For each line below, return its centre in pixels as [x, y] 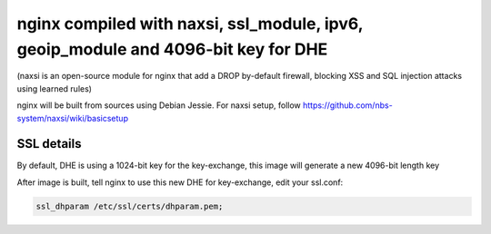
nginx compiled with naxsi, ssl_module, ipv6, [190, 24]
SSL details [49, 144]
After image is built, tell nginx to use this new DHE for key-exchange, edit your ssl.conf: [180, 182]
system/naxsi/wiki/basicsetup [73, 118]
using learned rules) [55, 88]
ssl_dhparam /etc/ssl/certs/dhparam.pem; [130, 206]
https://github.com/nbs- [347, 105]
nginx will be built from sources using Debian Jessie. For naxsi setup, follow [159, 105]
